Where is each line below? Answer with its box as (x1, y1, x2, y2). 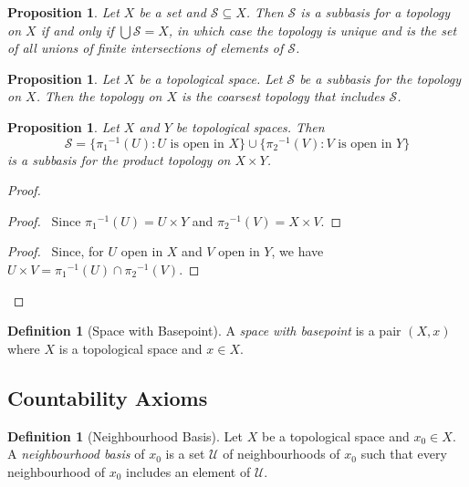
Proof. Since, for (7, 242, 104, 261)
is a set (165, 444, 205, 463)
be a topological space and (261, 426, 410, 445)
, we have (271, 242, 324, 261)
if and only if (40, 20, 114, 39)
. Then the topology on (36, 87, 162, 106)
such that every (360, 444, 447, 463)
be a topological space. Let (139, 68, 283, 88)
